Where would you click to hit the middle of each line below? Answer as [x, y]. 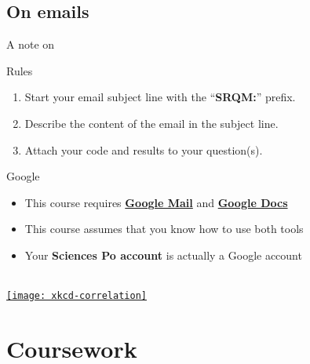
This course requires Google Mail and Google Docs [156, 202]
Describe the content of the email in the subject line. [151, 123]
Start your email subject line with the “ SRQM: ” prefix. [160, 97]
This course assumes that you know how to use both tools [164, 229]
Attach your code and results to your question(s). [144, 149]
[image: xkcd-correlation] [77, 296]
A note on [31, 44]
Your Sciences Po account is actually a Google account [163, 255]
